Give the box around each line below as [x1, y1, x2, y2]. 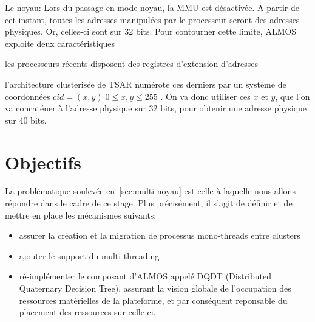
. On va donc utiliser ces [160, 89, 251, 102]
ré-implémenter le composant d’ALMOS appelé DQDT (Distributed [19, 270, 272, 282]
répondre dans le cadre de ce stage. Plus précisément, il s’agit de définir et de [5, 197, 293, 209]
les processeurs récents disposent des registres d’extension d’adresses [5, 57, 258, 70]
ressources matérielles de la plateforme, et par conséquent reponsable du [19, 293, 288, 306]
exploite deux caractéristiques [5, 37, 115, 49]
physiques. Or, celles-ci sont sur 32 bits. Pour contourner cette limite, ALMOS [5, 25, 297, 38]
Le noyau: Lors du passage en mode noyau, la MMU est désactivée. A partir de [5, 1, 300, 13]
